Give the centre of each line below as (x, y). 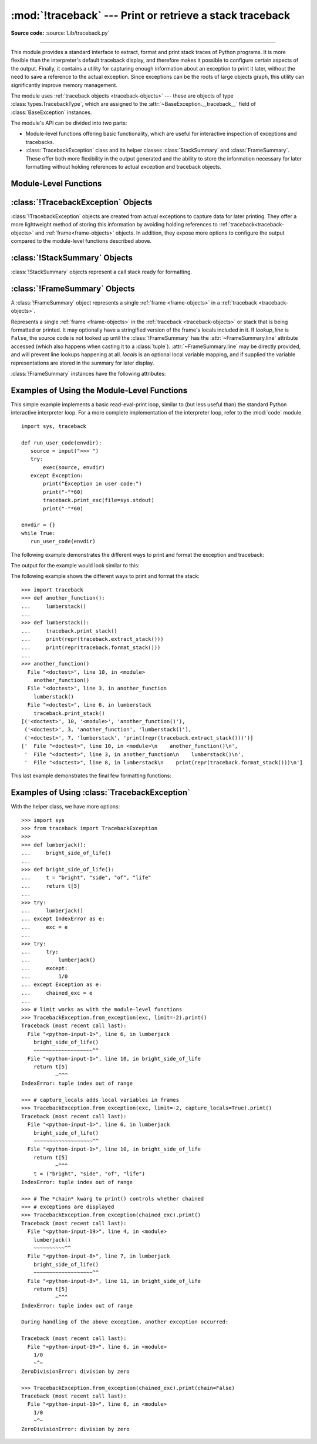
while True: (38, 533)
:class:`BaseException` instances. (51, 112)
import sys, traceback (54, 426)
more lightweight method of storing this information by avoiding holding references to (114, 225)
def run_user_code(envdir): (62, 443)
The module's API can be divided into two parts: (69, 123)
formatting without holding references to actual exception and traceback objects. (124, 167)
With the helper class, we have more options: (65, 807)
